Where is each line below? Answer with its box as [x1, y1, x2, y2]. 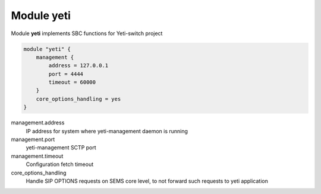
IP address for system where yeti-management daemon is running [26, 127, 188, 134]
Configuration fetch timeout [26, 161, 94, 168]
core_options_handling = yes [36, 95, 121, 102]
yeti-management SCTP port [26, 144, 96, 151]
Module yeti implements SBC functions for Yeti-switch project [11, 30, 163, 37]
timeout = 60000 [48, 79, 96, 86]
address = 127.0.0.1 [48, 62, 109, 69]
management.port [11, 136, 55, 143]
